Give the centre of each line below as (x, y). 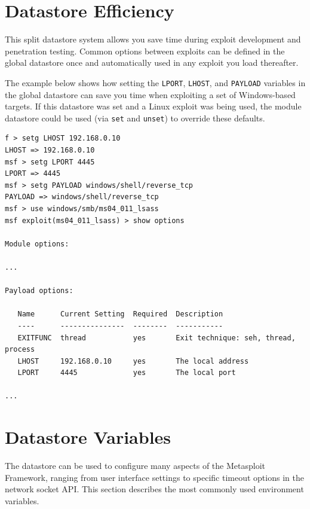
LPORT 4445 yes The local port (127, 373)
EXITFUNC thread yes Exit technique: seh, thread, (156, 338)
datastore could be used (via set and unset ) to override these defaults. (135, 118)
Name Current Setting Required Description (120, 314)
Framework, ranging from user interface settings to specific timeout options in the (154, 477)
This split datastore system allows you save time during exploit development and (153, 39)
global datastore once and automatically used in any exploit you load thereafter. (152, 63)
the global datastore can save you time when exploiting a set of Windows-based (150, 94)
